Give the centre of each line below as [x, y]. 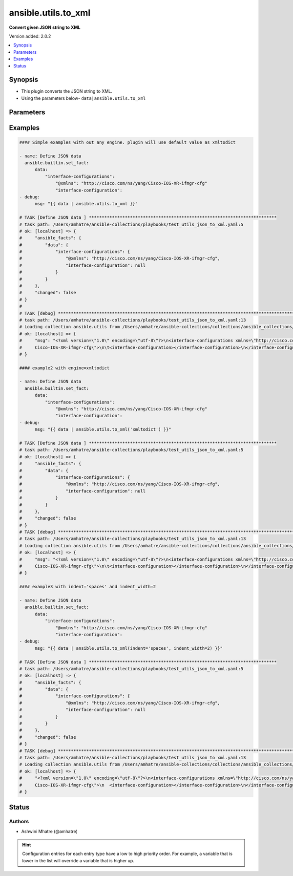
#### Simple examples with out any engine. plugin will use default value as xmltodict [127, 142]
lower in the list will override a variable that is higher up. [78, 860]
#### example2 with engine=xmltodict [64, 368]
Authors [19, 822]
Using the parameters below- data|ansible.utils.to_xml [84, 98]
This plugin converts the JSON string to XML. [67, 91]
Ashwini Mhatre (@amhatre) [49, 831]
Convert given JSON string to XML [45, 27]
